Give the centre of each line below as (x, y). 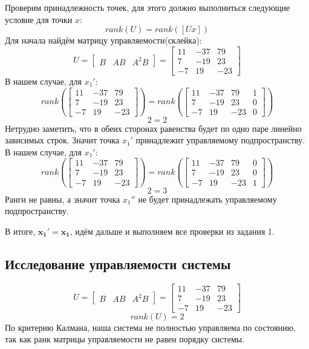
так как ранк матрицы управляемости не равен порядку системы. (125, 339)
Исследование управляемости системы (118, 263)
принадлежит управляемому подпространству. (220, 140)
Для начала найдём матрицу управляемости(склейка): (103, 40)
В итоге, (20, 231)
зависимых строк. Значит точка (62, 140)
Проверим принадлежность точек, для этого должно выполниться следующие (148, 7)
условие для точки (39, 19)
